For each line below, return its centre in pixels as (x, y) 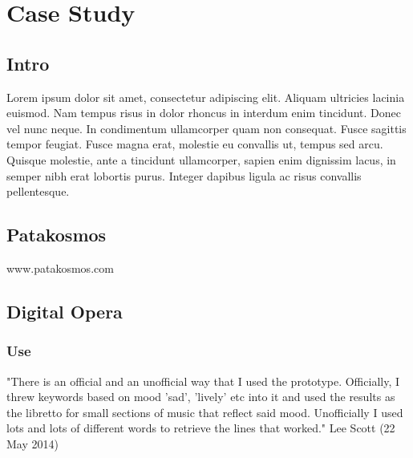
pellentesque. (38, 191)
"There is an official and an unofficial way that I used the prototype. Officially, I (203, 381)
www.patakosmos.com (60, 268)
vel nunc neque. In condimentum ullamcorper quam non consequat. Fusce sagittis (206, 128)
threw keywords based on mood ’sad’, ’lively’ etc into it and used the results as (201, 397)
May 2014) (32, 443)
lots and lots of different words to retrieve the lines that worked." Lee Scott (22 (201, 428)
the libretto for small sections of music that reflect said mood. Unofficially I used (205, 412)
